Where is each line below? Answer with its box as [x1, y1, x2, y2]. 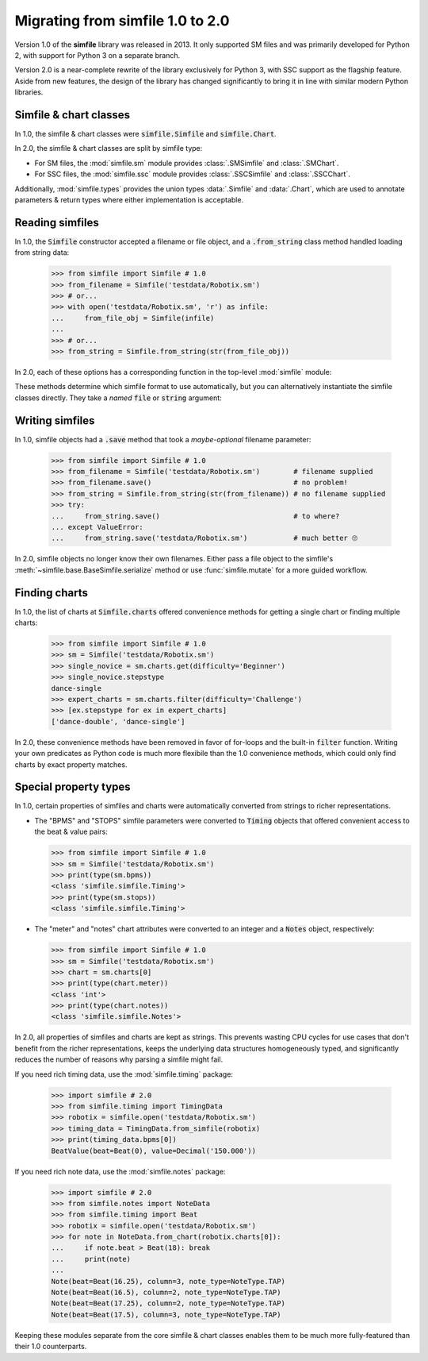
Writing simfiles [14, 414, 95, 427]
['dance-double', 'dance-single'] [51, 717, 185, 726]
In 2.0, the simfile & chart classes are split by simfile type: [14, 144, 203, 153]
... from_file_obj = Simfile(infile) [51, 314, 215, 322]
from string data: [14, 248, 70, 257]
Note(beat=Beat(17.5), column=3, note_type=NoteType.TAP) [51, 1310, 281, 1319]
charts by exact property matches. [14, 759, 128, 769]
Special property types [14, 781, 131, 794]
